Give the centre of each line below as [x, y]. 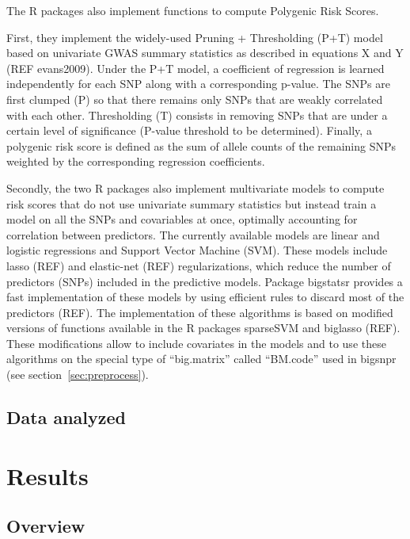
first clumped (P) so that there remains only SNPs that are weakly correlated [195, 99]
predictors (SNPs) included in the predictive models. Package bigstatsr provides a [205, 281]
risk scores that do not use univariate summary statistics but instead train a [192, 203]
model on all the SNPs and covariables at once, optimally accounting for [182, 219]
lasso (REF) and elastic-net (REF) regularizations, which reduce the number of [199, 265]
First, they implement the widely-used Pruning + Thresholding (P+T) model [195, 37]
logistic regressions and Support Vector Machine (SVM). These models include [197, 250]
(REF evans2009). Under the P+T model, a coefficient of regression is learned [196, 68]
